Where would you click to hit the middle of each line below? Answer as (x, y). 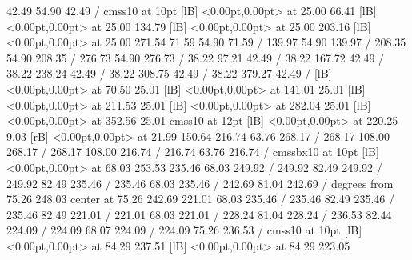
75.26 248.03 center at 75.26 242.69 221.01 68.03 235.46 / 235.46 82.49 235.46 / (200, 199)
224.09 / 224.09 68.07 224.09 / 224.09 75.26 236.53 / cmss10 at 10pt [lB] (184, 230)
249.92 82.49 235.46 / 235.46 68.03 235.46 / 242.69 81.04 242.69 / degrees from (200, 183)
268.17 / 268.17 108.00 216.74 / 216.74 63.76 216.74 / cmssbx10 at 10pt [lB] (193, 152)
